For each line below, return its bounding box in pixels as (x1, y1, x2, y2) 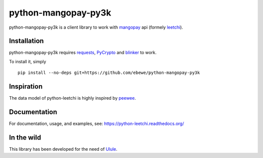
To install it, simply (9, 58, 46, 64)
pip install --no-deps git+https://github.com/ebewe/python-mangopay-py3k (18, 70, 200, 75)
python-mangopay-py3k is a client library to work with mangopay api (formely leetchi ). (9, 24, 184, 30)
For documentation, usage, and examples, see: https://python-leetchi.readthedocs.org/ (9, 121, 185, 126)
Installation (9, 37, 44, 45)
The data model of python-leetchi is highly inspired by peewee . (9, 95, 136, 101)
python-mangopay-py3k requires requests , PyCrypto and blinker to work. (9, 50, 157, 55)
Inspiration (9, 83, 43, 91)
